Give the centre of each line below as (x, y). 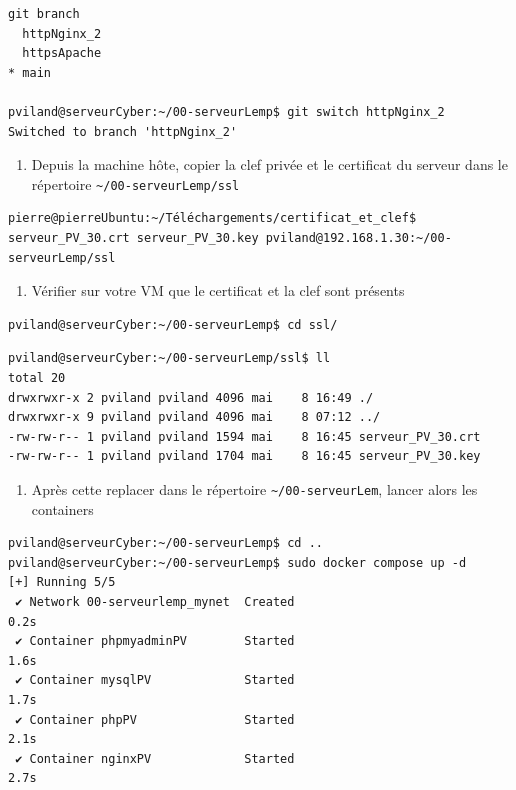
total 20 (37, 377)
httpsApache (62, 53)
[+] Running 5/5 (62, 582)
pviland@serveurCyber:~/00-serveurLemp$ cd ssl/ (173, 324)
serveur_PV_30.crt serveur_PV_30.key (133, 238)
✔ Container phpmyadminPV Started (155, 641)
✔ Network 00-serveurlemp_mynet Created (155, 601)
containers (62, 508)
